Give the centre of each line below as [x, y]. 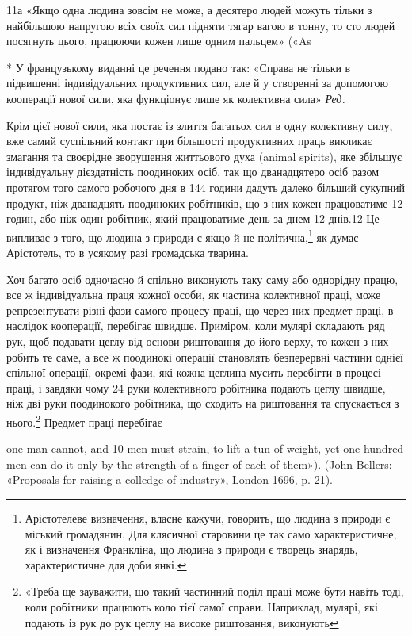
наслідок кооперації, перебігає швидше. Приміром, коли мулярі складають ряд [196, 326]
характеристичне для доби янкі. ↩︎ [106, 564]
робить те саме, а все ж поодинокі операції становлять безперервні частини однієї [205, 356]
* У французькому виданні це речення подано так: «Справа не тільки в [179, 67]
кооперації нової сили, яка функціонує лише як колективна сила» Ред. [176, 98]
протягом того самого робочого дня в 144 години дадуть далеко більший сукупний [206, 187]
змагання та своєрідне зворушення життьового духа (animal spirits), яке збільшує [204, 156]
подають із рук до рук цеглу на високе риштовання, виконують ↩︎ [182, 622]
